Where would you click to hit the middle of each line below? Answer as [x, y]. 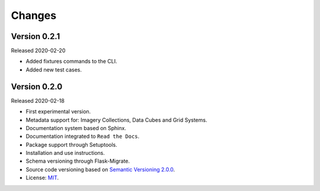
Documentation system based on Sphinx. [76, 128]
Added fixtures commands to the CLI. [71, 61]
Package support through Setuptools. [72, 144]
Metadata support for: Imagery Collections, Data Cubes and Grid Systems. [116, 120]
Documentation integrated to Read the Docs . [83, 137]
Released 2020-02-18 [38, 101]
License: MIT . [42, 178]
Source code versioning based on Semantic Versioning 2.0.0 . [100, 169]
